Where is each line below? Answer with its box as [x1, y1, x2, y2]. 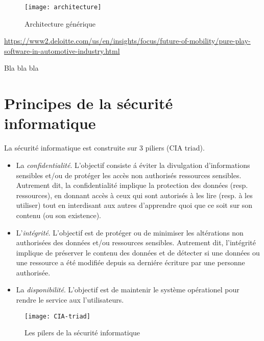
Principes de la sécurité [4, 93, 173, 114]
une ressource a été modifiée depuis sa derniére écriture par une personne [16, 257, 245, 268]
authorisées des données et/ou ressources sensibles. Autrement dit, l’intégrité [16, 237, 256, 248]
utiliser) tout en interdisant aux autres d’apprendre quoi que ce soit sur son [16, 200, 253, 210]
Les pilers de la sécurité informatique [25, 327, 140, 338]
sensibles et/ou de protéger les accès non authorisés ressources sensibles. [16, 169, 242, 180]
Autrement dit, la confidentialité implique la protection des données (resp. [16, 180, 248, 190]
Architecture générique [25, 18, 95, 29]
